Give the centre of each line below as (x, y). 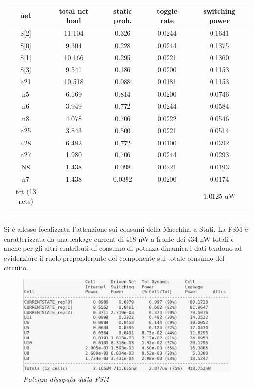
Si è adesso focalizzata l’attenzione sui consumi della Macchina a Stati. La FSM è (126, 229)
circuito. (16, 267)
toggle (167, 11)
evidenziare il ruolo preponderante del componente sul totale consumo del (114, 257)
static (123, 11)
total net (74, 11)
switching (220, 11)
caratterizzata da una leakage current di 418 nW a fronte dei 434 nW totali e (119, 238)
